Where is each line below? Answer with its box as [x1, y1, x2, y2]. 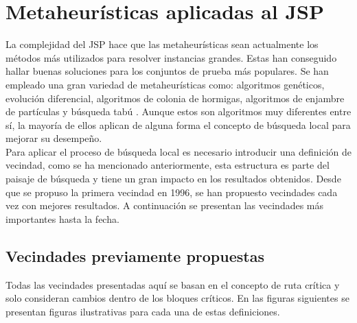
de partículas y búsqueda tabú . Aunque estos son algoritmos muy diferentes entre [5, 104, 352, 119]
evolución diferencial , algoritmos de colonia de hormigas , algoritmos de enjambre [5, 91, 345, 105]
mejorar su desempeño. [5, 131, 102, 145]
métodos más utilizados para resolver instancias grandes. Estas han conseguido [5, 50, 337, 64]
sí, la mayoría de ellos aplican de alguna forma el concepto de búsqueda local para [5, 117, 351, 132]
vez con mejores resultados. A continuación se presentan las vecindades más [5, 198, 324, 213]
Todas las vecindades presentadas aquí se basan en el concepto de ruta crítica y [5, 277, 340, 291]
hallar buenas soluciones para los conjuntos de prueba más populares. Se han [5, 64, 329, 78]
